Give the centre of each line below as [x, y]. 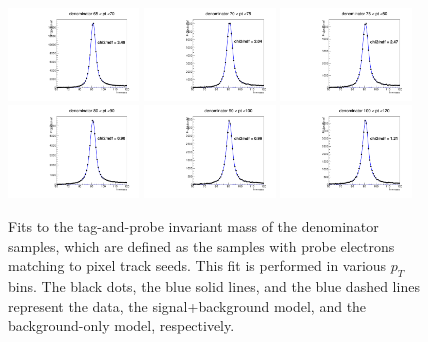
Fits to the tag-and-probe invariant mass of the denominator [193, 225]
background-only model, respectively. [121, 325]
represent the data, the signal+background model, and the [187, 305]
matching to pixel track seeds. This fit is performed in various [197, 265]
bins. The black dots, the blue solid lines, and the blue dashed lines [214, 285]
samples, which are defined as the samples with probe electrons [201, 245]
